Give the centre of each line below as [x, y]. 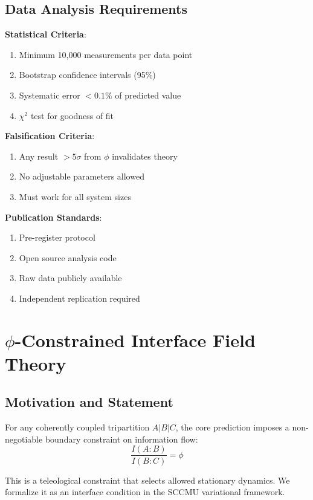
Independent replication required [79, 298]
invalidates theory [145, 156]
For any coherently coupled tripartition [77, 427]
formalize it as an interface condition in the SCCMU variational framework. [145, 492]
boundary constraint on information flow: [121, 439]
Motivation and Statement [89, 402]
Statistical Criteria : [46, 34]
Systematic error [50, 95]
